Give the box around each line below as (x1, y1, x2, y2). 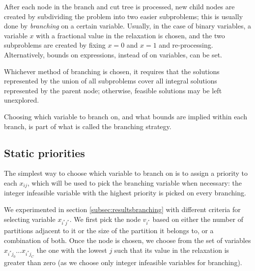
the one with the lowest (36, 244, 107, 255)
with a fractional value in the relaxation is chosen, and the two (36, 30, 225, 40)
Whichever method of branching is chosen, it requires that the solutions (4, 66, 220, 76)
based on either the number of (152, 214, 243, 224)
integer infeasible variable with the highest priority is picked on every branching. (4, 188, 246, 198)
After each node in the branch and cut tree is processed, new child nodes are (4, 1, 235, 11)
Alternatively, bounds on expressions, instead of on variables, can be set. (4, 49, 223, 59)
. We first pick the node (69, 214, 141, 224)
